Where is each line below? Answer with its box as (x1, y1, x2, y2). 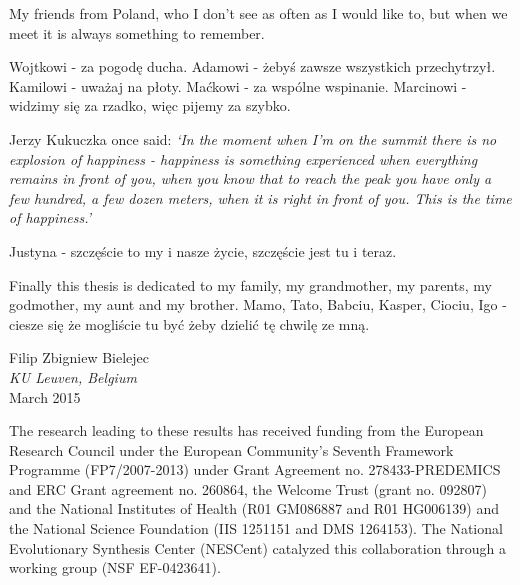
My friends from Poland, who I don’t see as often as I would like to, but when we (9, 3, 508, 23)
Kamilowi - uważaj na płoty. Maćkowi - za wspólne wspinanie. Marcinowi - (9, 75, 467, 96)
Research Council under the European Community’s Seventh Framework (9, 439, 454, 460)
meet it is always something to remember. (9, 22, 265, 43)
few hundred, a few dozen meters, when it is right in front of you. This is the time (9, 187, 512, 208)
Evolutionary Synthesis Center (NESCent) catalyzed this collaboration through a (9, 537, 507, 558)
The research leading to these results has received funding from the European (9, 420, 484, 441)
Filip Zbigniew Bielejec (9, 347, 149, 368)
